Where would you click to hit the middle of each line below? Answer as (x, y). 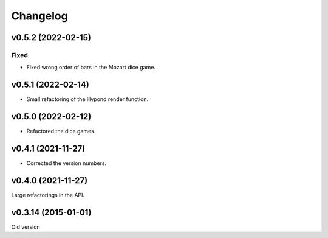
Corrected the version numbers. (67, 163)
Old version (26, 227)
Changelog (39, 16)
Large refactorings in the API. (48, 195)
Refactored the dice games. (61, 131)
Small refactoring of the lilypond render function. (87, 99)
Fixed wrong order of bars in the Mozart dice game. (91, 68)
